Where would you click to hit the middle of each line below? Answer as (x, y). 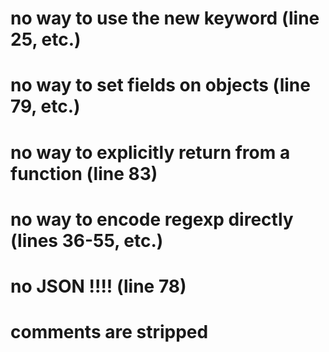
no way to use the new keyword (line (165, 18)
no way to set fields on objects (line (160, 85)
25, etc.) (46, 39)
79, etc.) (45, 106)
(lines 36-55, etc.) (87, 240)
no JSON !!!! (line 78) (98, 286)
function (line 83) (84, 173)
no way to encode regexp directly (152, 219)
